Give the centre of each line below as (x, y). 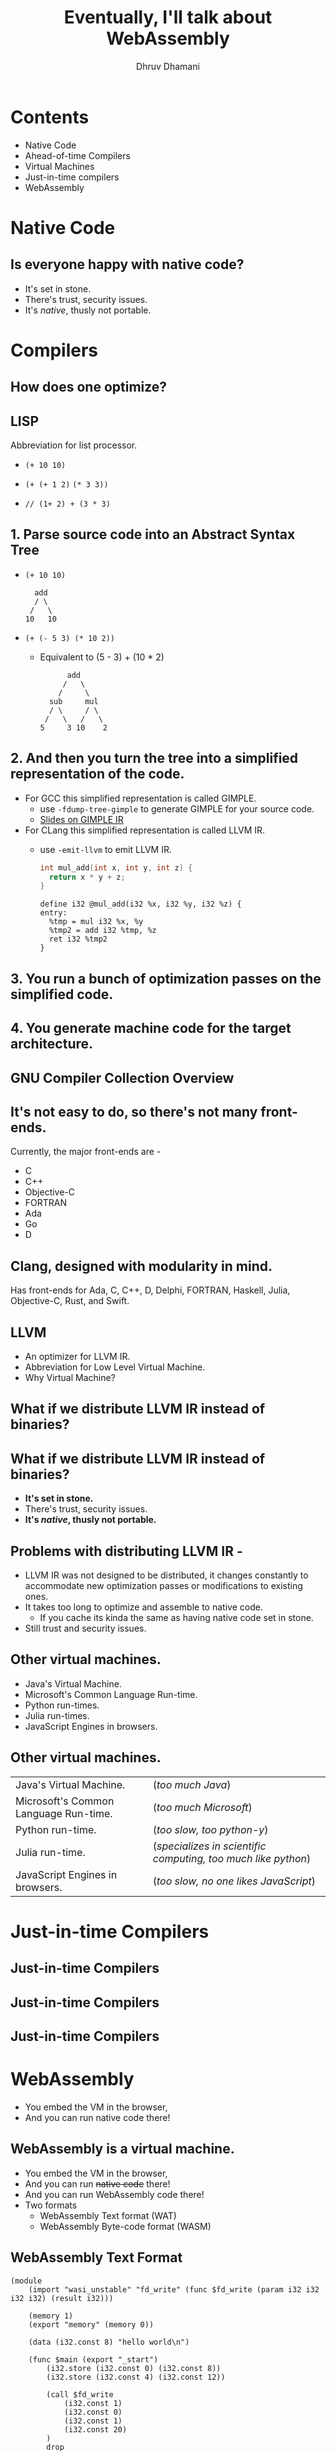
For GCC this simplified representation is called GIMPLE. (140, 798)
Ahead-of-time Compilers (77, 155)
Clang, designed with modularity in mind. (141, 1266)
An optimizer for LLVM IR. (77, 1356)
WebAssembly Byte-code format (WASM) (125, 2226)
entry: (53, 913)
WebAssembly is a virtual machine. (122, 2149)
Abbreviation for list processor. (74, 445)
